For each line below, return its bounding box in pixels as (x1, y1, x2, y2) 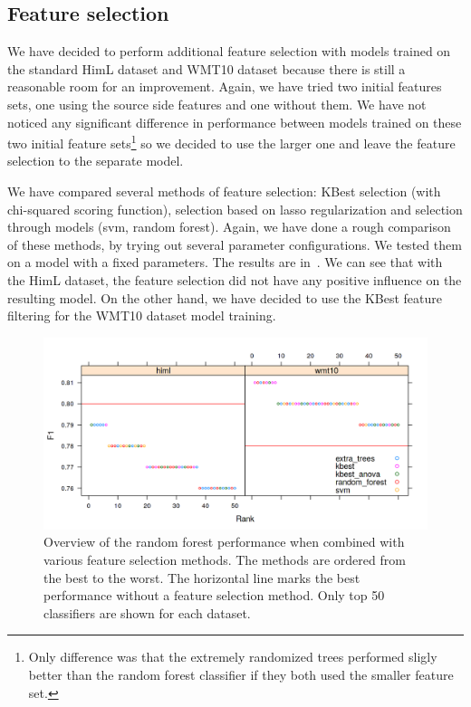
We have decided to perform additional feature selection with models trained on (7, 42, 451, 61)
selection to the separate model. (7, 151, 184, 170)
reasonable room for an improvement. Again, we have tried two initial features (7, 77, 442, 96)
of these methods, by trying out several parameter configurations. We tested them (7, 234, 462, 253)
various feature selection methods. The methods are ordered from (43, 549, 406, 568)
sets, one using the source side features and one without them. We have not (7, 94, 427, 113)
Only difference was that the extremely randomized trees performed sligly (28, 647, 437, 666)
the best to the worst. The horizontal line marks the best (43, 568, 360, 587)
